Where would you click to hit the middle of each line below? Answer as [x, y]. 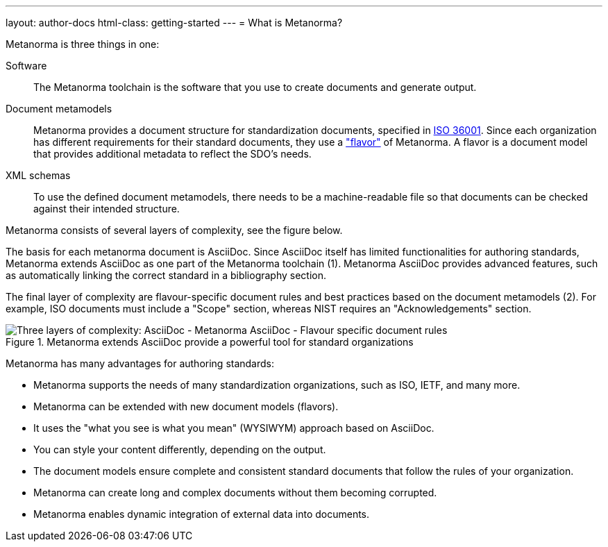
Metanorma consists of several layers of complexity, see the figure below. [174, 230]
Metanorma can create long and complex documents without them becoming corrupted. [235, 493]
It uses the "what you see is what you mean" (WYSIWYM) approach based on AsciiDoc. [234, 428]
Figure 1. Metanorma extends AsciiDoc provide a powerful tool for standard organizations [210, 342]
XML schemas [38, 175]
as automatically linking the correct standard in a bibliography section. [166, 275]
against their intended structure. [107, 209]
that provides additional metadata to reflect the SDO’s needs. [172, 154]
